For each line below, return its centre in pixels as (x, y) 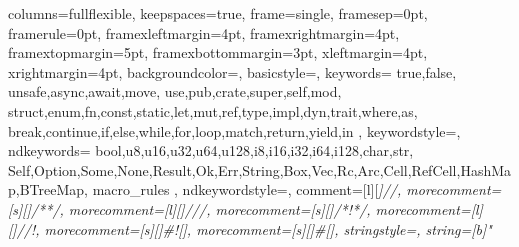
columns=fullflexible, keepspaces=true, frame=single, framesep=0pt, (218, 13)
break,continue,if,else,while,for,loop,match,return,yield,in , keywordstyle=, (234, 130)
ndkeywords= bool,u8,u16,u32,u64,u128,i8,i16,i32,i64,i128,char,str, (211, 150)
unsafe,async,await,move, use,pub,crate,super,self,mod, (175, 91)
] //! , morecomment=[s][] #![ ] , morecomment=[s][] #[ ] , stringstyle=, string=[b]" (252, 228)
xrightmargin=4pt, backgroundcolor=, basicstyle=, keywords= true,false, (232, 71)
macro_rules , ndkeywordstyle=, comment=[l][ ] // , (247, 189)
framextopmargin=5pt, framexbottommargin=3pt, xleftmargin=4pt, (218, 52)
